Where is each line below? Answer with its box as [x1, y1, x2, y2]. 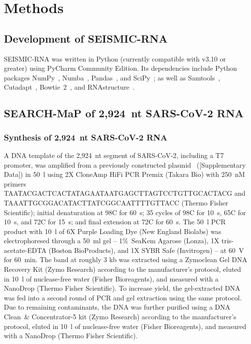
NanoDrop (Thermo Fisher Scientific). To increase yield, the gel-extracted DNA [4, 283, 240, 293]
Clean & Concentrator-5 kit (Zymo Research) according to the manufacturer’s [4, 312, 236, 322]
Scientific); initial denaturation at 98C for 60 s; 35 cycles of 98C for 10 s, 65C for [4, 207, 246, 217]
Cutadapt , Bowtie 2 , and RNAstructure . [4, 82, 135, 92]
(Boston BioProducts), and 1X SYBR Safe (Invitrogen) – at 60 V [48, 245, 244, 255]
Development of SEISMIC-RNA [4, 31, 168, 46]
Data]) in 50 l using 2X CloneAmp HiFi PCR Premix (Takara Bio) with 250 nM [4, 169, 245, 179]
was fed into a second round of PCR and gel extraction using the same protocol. [4, 292, 242, 302]
